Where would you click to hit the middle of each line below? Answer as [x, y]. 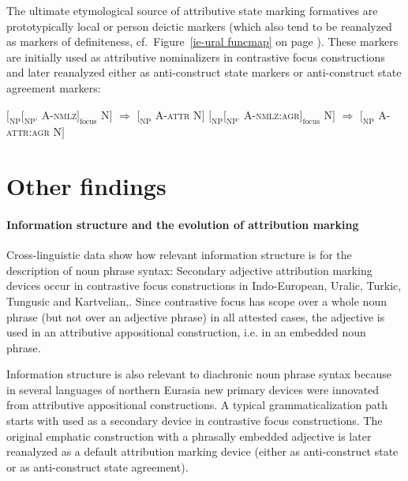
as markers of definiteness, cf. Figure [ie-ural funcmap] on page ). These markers [202, 41]
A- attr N [178, 114]
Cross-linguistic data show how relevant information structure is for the [179, 255]
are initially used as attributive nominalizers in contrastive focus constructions [196, 56]
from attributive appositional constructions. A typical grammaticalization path [197, 405]
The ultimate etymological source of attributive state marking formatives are [192, 10]
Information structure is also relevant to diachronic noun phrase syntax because [199, 374]
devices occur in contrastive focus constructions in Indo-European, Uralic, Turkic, [204, 286]
